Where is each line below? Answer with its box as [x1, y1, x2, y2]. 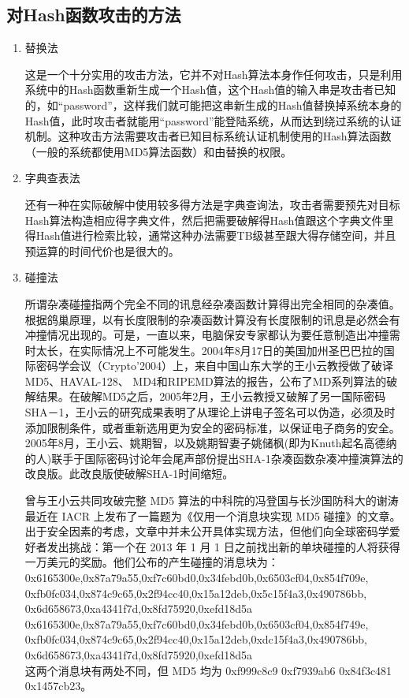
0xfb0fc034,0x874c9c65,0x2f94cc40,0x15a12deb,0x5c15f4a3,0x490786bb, [24, 584, 367, 601]
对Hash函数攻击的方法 [6, 2, 181, 27]
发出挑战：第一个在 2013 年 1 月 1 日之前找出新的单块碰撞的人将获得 [46, 538, 400, 554]
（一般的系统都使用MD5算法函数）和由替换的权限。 [24, 143, 292, 159]
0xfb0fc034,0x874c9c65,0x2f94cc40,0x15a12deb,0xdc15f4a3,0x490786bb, [24, 631, 367, 648]
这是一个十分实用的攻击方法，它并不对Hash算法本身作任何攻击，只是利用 [24, 65, 403, 82]
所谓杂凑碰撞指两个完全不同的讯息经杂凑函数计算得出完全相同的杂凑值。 [24, 295, 400, 312]
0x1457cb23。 [24, 677, 92, 694]
